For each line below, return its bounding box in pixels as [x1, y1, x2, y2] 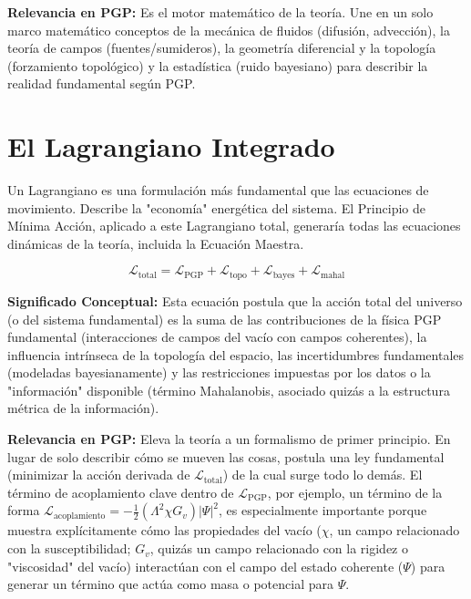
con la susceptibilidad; [7, 539, 131, 558]
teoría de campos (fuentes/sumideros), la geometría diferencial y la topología [7, 38, 436, 57]
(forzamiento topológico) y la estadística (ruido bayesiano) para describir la [7, 56, 428, 75]
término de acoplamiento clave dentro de [7, 482, 234, 501]
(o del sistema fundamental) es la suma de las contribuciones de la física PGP [7, 309, 442, 328]
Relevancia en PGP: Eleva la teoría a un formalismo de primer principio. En [7, 429, 451, 449]
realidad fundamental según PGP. [7, 74, 196, 93]
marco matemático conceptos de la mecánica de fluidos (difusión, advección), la [7, 20, 450, 39]
